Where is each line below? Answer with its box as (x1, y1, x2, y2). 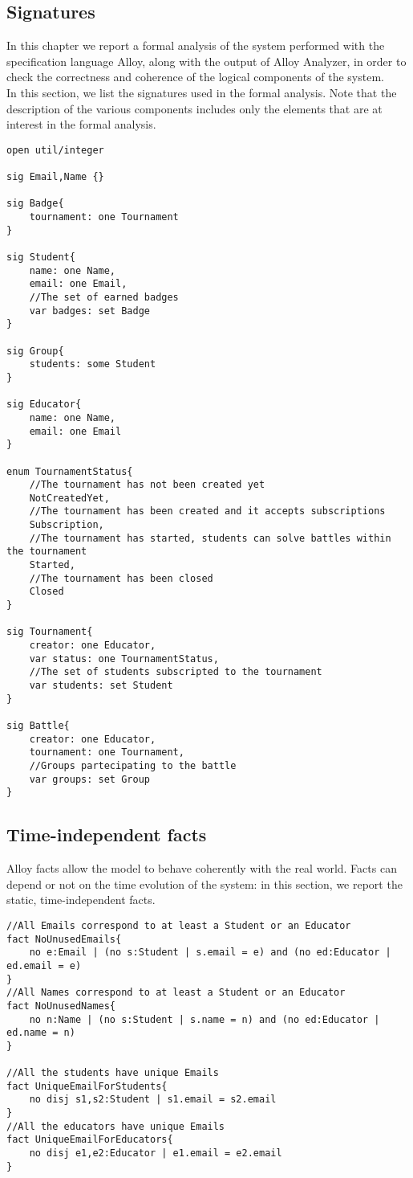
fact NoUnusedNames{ (6, 1000, 116, 1012)
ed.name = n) (6, 1027, 75, 1039)
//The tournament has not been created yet (29, 479, 265, 491)
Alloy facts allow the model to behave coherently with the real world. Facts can (6, 860, 397, 877)
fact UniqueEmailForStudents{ (6, 1080, 168, 1092)
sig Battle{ (6, 719, 70, 731)
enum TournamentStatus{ (6, 465, 133, 477)
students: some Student (29, 358, 156, 370)
